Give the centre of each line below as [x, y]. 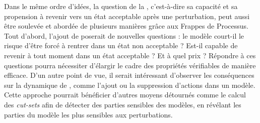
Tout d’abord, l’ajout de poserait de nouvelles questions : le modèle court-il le [124, 35]
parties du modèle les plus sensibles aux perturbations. [88, 114]
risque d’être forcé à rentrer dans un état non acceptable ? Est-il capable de [121, 45]
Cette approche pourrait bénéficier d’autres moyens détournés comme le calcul [125, 95]
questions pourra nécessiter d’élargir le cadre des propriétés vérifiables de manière [130, 65]
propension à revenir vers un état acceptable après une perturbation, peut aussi [127, 16]
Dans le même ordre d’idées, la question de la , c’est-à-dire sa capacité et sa [121, 6]
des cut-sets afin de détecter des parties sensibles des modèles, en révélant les [123, 104]
